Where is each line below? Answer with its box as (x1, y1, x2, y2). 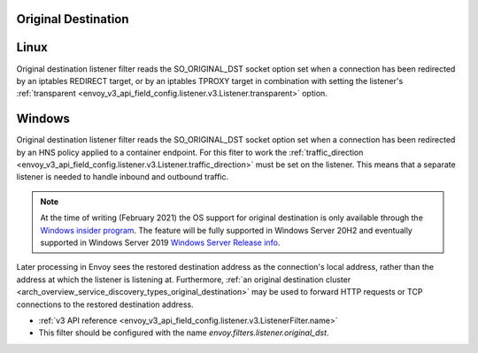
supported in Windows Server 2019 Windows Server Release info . (40, 237, 281, 248)
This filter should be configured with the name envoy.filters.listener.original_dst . (38, 327, 329, 338)
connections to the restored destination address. (16, 299, 194, 310)
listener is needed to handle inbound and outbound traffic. (16, 172, 229, 182)
